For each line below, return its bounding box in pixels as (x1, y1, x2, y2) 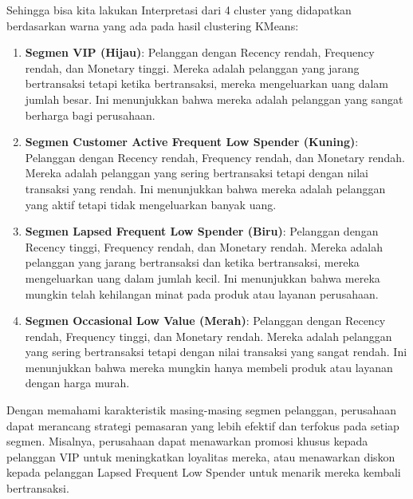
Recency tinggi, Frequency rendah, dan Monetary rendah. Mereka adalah (25, 238, 383, 255)
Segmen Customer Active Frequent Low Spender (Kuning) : (25, 133, 359, 150)
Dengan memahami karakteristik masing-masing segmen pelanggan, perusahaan (6, 402, 397, 418)
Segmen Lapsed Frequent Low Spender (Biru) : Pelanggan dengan (25, 223, 379, 240)
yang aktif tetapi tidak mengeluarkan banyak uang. (25, 196, 277, 212)
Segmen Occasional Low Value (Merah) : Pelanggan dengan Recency (25, 312, 386, 329)
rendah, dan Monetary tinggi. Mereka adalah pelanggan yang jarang (25, 59, 360, 76)
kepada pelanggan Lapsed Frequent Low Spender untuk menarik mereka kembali (6, 464, 401, 481)
